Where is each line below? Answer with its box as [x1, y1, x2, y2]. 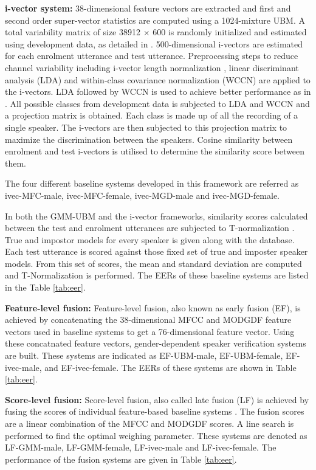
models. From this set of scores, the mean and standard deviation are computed [5, 257, 302, 269]
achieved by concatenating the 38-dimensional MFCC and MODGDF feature [5, 313, 292, 326]
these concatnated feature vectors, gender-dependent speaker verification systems [5, 337, 306, 350]
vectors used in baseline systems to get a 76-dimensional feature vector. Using [5, 325, 295, 337]
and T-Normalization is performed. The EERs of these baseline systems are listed [5, 269, 309, 282]
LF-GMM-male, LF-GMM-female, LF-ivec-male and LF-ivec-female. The [5, 441, 276, 454]
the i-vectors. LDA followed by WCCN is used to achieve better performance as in [5, 85, 311, 98]
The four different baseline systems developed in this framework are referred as [5, 177, 299, 190]
